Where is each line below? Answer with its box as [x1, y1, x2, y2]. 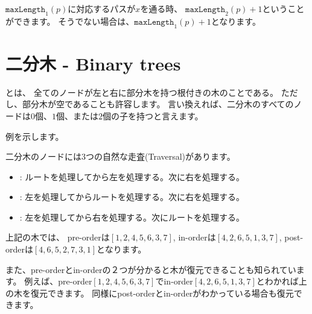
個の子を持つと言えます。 [103, 109, 203, 122]
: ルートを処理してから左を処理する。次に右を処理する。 [19, 170, 244, 183]
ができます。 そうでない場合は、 [5, 14, 135, 27]
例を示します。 [5, 130, 64, 142]
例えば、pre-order [24, 275, 92, 287]
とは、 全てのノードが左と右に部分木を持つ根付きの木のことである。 [5, 86, 279, 98]
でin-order [155, 275, 193, 287]
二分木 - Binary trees [5, 51, 181, 75]
